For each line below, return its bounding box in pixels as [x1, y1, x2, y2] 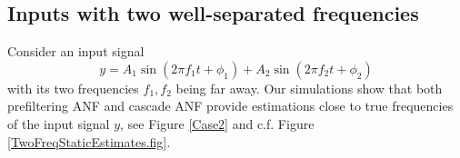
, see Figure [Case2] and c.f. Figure [120, 114, 315, 133]
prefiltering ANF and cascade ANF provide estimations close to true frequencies [7, 96, 454, 115]
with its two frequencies [7, 78, 139, 97]
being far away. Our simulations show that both [175, 78, 443, 97]
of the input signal [7, 114, 110, 133]
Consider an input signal [7, 42, 145, 61]
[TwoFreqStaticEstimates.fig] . [7, 132, 171, 151]
